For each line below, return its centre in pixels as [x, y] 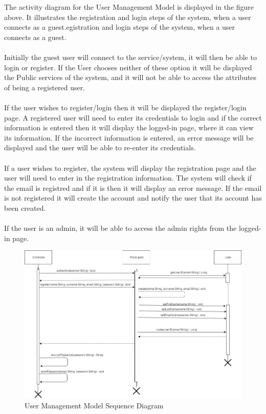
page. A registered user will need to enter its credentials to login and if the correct [133, 117]
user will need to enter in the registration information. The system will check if [128, 178]
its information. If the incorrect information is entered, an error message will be [129, 137]
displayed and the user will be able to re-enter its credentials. [100, 147]
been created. [25, 208]
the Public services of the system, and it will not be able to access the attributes [130, 77]
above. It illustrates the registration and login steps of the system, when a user [128, 17]
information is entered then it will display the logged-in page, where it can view [129, 127]
